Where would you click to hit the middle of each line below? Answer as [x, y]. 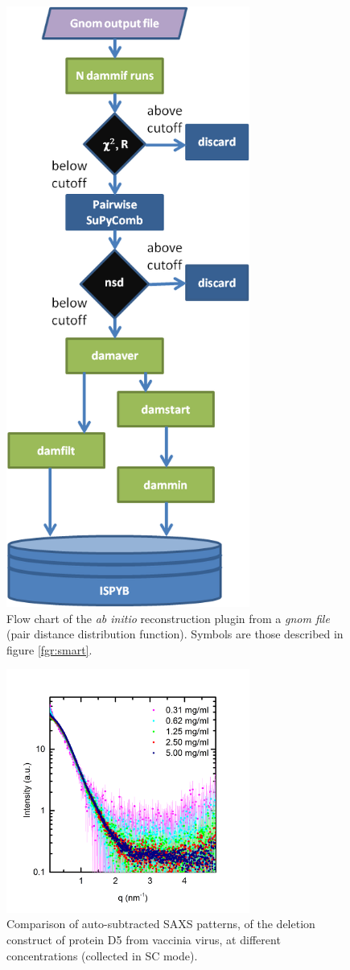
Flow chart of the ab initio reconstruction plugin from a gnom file [168, 618]
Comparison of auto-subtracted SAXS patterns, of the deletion [161, 924]
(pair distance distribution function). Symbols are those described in [175, 634]
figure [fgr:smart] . [49, 649]
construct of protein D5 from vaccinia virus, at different [144, 939]
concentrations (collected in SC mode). [102, 955]
